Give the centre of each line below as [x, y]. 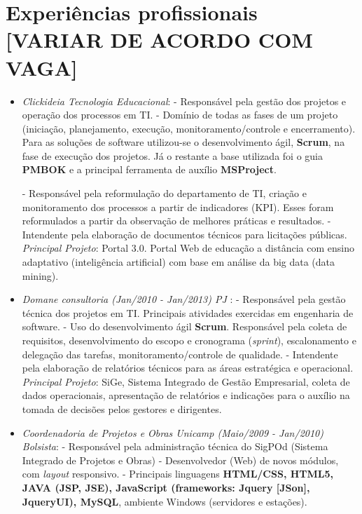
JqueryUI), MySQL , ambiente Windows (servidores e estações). [165, 501]
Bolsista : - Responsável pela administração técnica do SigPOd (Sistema [175, 446]
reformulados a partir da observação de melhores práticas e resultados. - [176, 221]
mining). [40, 275]
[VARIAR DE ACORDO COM [159, 40]
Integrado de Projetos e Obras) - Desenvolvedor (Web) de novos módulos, [180, 460]
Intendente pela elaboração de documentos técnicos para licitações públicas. [185, 234]
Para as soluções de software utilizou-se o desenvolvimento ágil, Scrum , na [183, 142]
